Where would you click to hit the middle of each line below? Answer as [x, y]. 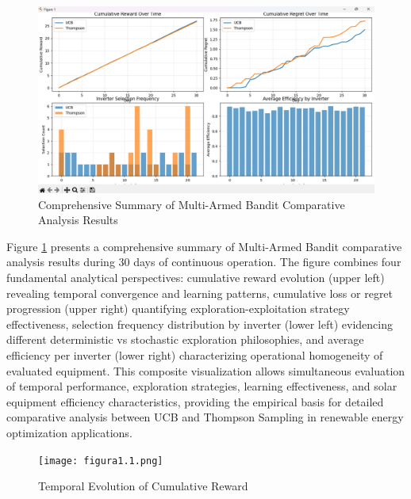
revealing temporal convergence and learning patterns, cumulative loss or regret [200, 293]
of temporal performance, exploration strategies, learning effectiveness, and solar [202, 386]
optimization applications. [69, 432]
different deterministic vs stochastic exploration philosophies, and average [185, 339]
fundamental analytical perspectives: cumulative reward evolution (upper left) [196, 277]
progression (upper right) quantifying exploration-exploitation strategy [178, 309]
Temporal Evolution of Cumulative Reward [143, 486]
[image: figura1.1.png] [101, 461]
